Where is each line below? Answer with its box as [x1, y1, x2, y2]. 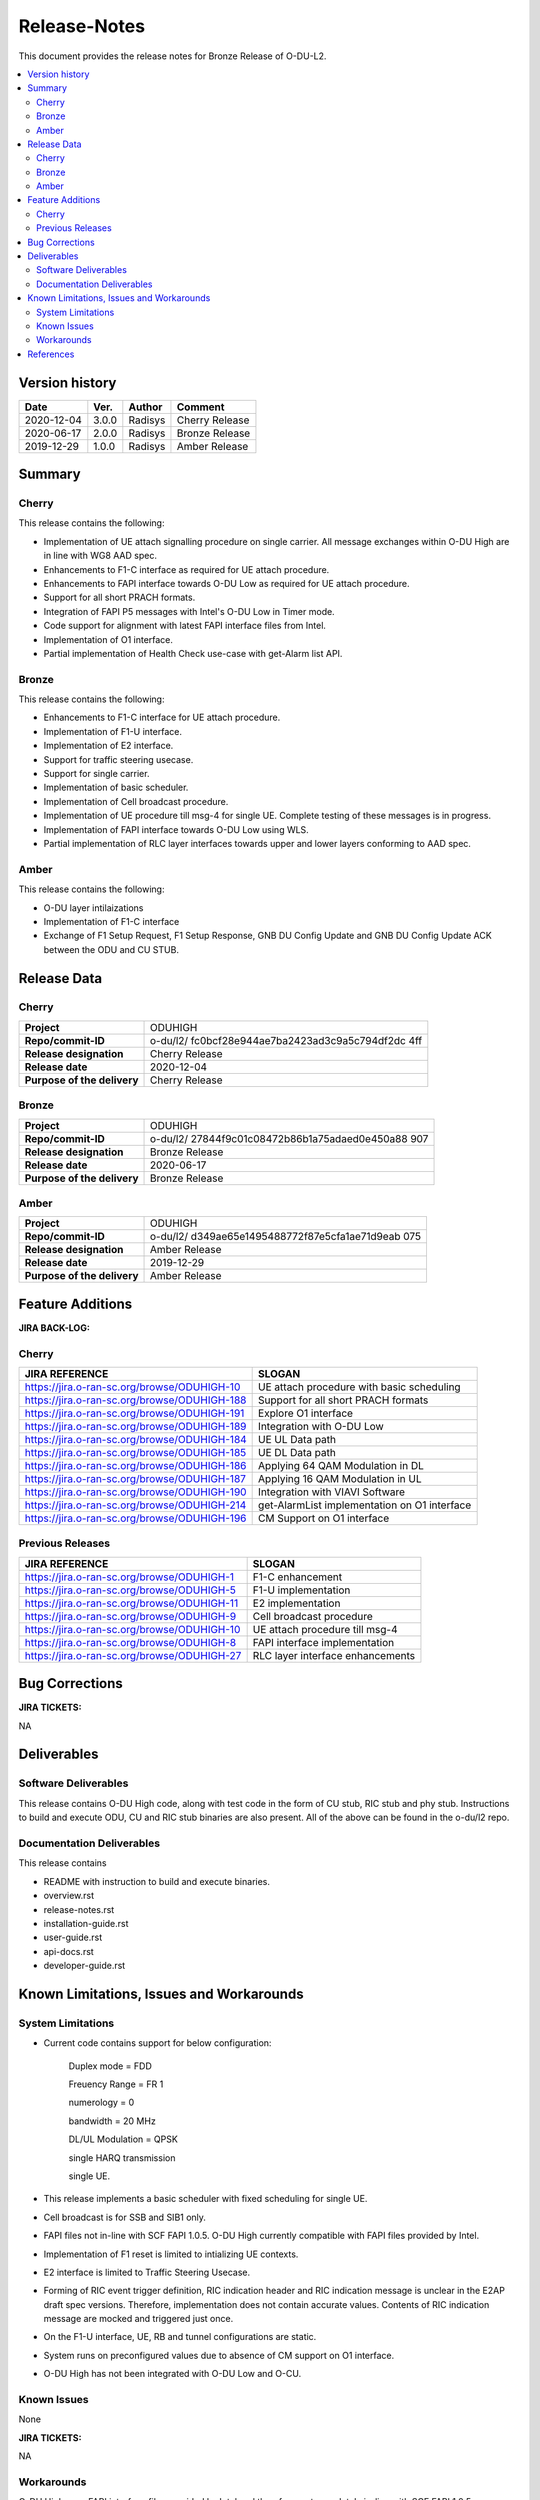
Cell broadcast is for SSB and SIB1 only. [43, 2211, 207, 2223]
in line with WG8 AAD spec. [43, 550, 157, 562]
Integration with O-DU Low [258, 1420, 384, 1433]
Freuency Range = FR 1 [68, 2078, 164, 2090]
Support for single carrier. [43, 768, 150, 780]
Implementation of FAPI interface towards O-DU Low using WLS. [43, 823, 309, 835]
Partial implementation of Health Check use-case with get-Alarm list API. [43, 647, 343, 659]
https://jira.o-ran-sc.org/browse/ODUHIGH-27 [24, 1648, 242, 1662]
